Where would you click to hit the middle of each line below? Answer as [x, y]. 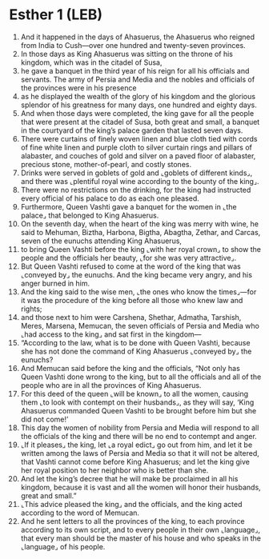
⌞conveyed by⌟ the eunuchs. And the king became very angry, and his [137, 274]
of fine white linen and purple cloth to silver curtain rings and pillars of [137, 147]
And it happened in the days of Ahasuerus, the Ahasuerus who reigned [138, 37]
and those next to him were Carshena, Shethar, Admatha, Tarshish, [131, 317]
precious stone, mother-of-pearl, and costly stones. [106, 164]
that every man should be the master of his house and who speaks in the [141, 538]
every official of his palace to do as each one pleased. [110, 198]
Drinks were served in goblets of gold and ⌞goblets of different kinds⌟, [137, 173]
